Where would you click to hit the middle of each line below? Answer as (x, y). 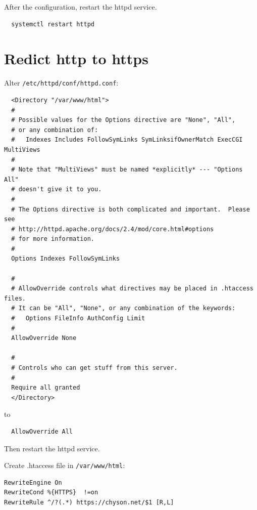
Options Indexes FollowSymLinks (66, 259)
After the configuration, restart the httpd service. (81, 7)
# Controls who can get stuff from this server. (94, 368)
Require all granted (46, 388)
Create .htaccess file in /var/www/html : (65, 465)
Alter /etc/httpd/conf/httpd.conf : (61, 83)
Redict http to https (76, 58)
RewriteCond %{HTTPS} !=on (51, 493)
